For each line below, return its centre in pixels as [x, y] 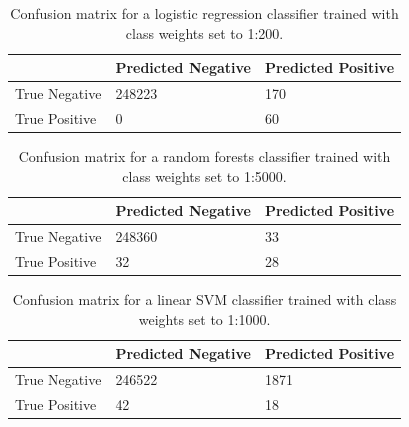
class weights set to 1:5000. [204, 175]
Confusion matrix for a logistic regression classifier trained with [204, 13]
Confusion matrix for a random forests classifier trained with [204, 155]
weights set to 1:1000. [204, 318]
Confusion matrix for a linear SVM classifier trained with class [204, 298]
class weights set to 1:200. [204, 32]
